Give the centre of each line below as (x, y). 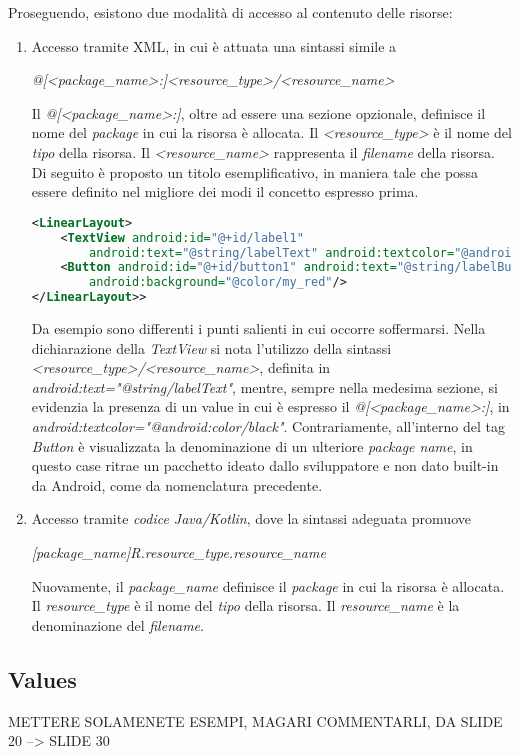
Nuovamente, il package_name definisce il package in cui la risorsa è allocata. (268, 585)
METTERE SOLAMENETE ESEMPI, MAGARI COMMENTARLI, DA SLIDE (255, 720)
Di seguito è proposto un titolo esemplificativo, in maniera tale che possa (255, 171)
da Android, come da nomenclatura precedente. (177, 484)
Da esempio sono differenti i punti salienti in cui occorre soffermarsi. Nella (258, 328)
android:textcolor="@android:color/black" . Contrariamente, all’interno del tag (268, 425)
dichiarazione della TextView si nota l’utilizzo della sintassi (211, 347)
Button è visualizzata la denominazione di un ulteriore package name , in (252, 445)
